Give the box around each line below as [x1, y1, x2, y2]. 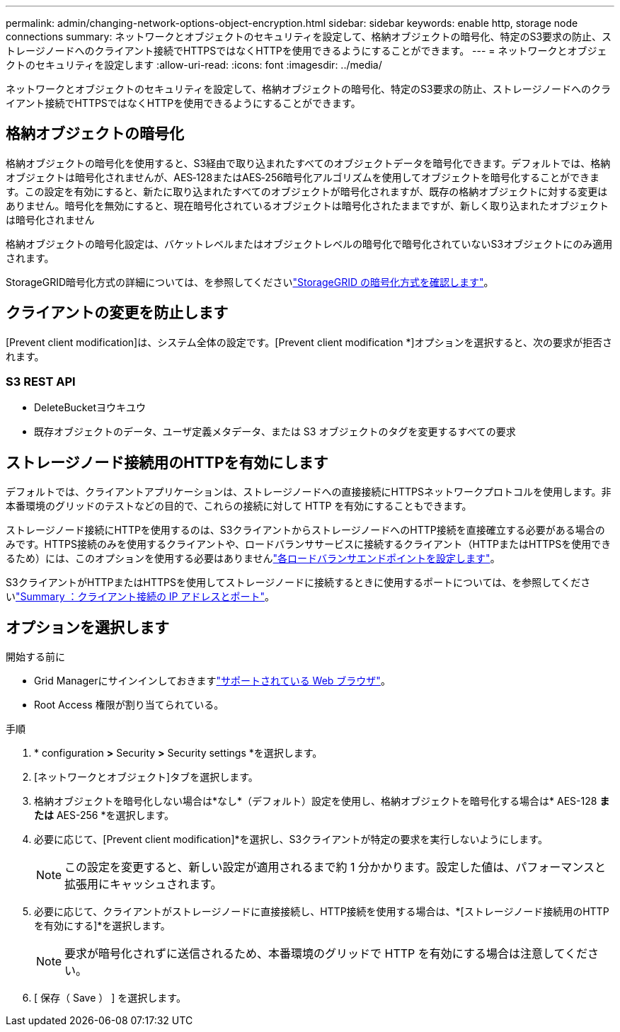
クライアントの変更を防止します [6, 304, 229, 322]
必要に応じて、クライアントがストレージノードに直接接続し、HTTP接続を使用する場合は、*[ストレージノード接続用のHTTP [34, 905, 609, 918]
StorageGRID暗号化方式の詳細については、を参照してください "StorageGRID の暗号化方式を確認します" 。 [6, 275, 494, 288]
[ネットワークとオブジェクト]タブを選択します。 [34, 771, 258, 784]
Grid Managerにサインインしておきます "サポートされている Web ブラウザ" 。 [34, 675, 391, 687]
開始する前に [6, 650, 65, 663]
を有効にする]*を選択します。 [34, 919, 171, 932]
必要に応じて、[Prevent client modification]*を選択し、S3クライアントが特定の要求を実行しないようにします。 [34, 833, 548, 846]
